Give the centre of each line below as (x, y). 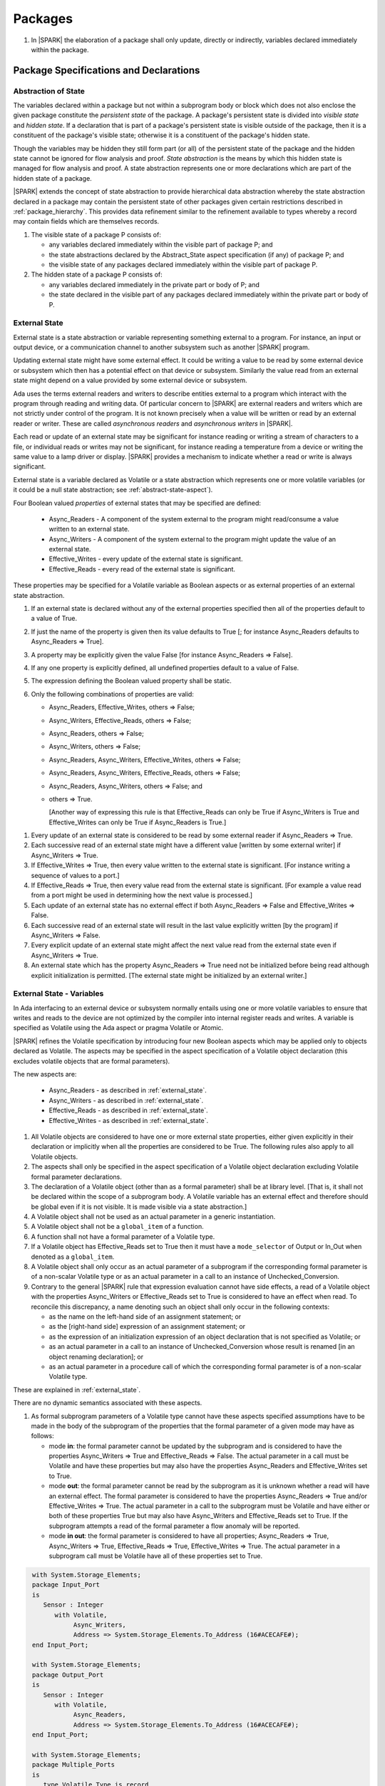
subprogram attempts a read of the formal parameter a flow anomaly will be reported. (174, 1526)
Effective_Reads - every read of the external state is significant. (142, 569)
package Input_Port (66, 1585)
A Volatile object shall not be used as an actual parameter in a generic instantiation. (153, 1217)
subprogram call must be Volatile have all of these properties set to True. (156, 1556)
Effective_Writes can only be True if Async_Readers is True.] (138, 822)
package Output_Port (68, 1675)
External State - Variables (58, 994)
